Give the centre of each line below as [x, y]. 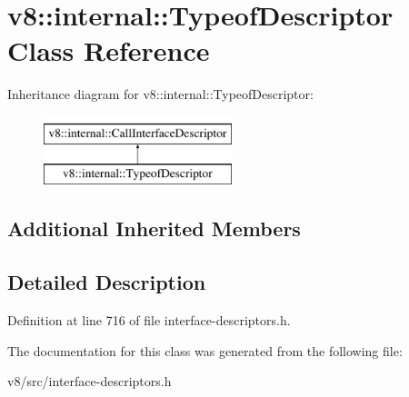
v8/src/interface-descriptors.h [90, 381]
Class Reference [109, 50]
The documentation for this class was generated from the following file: [205, 350]
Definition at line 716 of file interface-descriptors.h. [149, 320]
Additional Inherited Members [154, 228]
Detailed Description [107, 282]
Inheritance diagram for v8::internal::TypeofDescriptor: [160, 94]
